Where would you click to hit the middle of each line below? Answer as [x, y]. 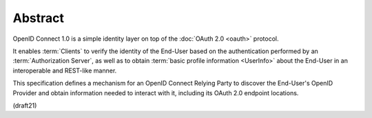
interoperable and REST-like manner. [65, 70]
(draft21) [25, 105]
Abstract [39, 18]
